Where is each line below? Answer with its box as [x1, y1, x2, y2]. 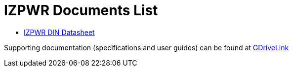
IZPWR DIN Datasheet [24, 28, 95, 36]
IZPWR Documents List [4, 2, 158, 19]
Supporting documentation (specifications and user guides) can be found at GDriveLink [4, 43, 289, 52]
